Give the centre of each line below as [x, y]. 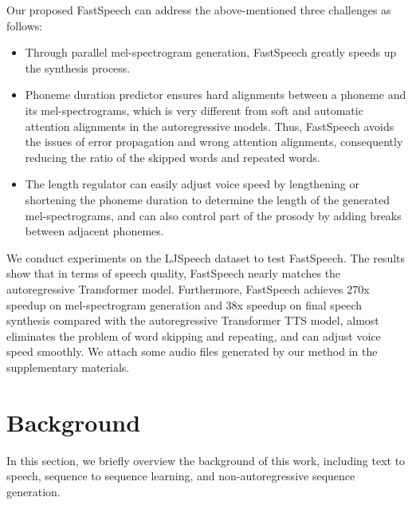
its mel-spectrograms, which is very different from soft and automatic [194, 110]
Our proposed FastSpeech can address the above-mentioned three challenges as [199, 10]
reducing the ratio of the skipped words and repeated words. [173, 157]
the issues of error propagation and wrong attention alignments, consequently [214, 142]
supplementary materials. [68, 367]
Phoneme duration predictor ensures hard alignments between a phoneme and [216, 95]
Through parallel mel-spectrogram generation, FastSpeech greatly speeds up [211, 52]
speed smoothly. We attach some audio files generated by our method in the [192, 351]
